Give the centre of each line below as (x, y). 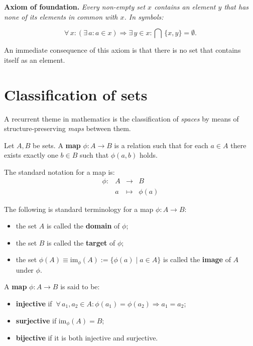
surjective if (36, 320)
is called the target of (81, 242)
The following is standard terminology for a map (79, 209)
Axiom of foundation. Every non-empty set (75, 7)
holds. (149, 155)
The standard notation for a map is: (59, 171)
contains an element (185, 7)
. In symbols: (144, 16)
